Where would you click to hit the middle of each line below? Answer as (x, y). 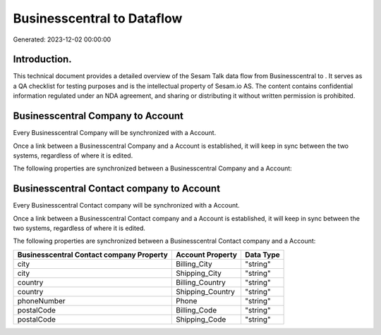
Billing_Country (200, 282)
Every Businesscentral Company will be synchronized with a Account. (115, 133)
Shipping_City (199, 273)
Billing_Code (196, 310)
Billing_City (194, 264)
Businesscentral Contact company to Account (117, 189)
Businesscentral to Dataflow (98, 18)
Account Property (206, 255)
